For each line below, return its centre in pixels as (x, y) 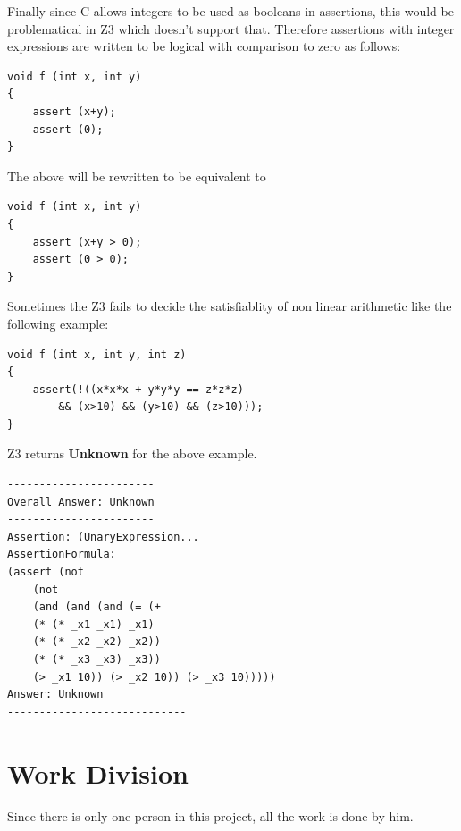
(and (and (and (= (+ (96, 607)
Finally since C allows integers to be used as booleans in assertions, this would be (230, 11)
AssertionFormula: (62, 554)
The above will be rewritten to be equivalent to (137, 176)
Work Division (98, 772)
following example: (58, 323)
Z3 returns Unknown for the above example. (132, 453)
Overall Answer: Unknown (81, 502)
